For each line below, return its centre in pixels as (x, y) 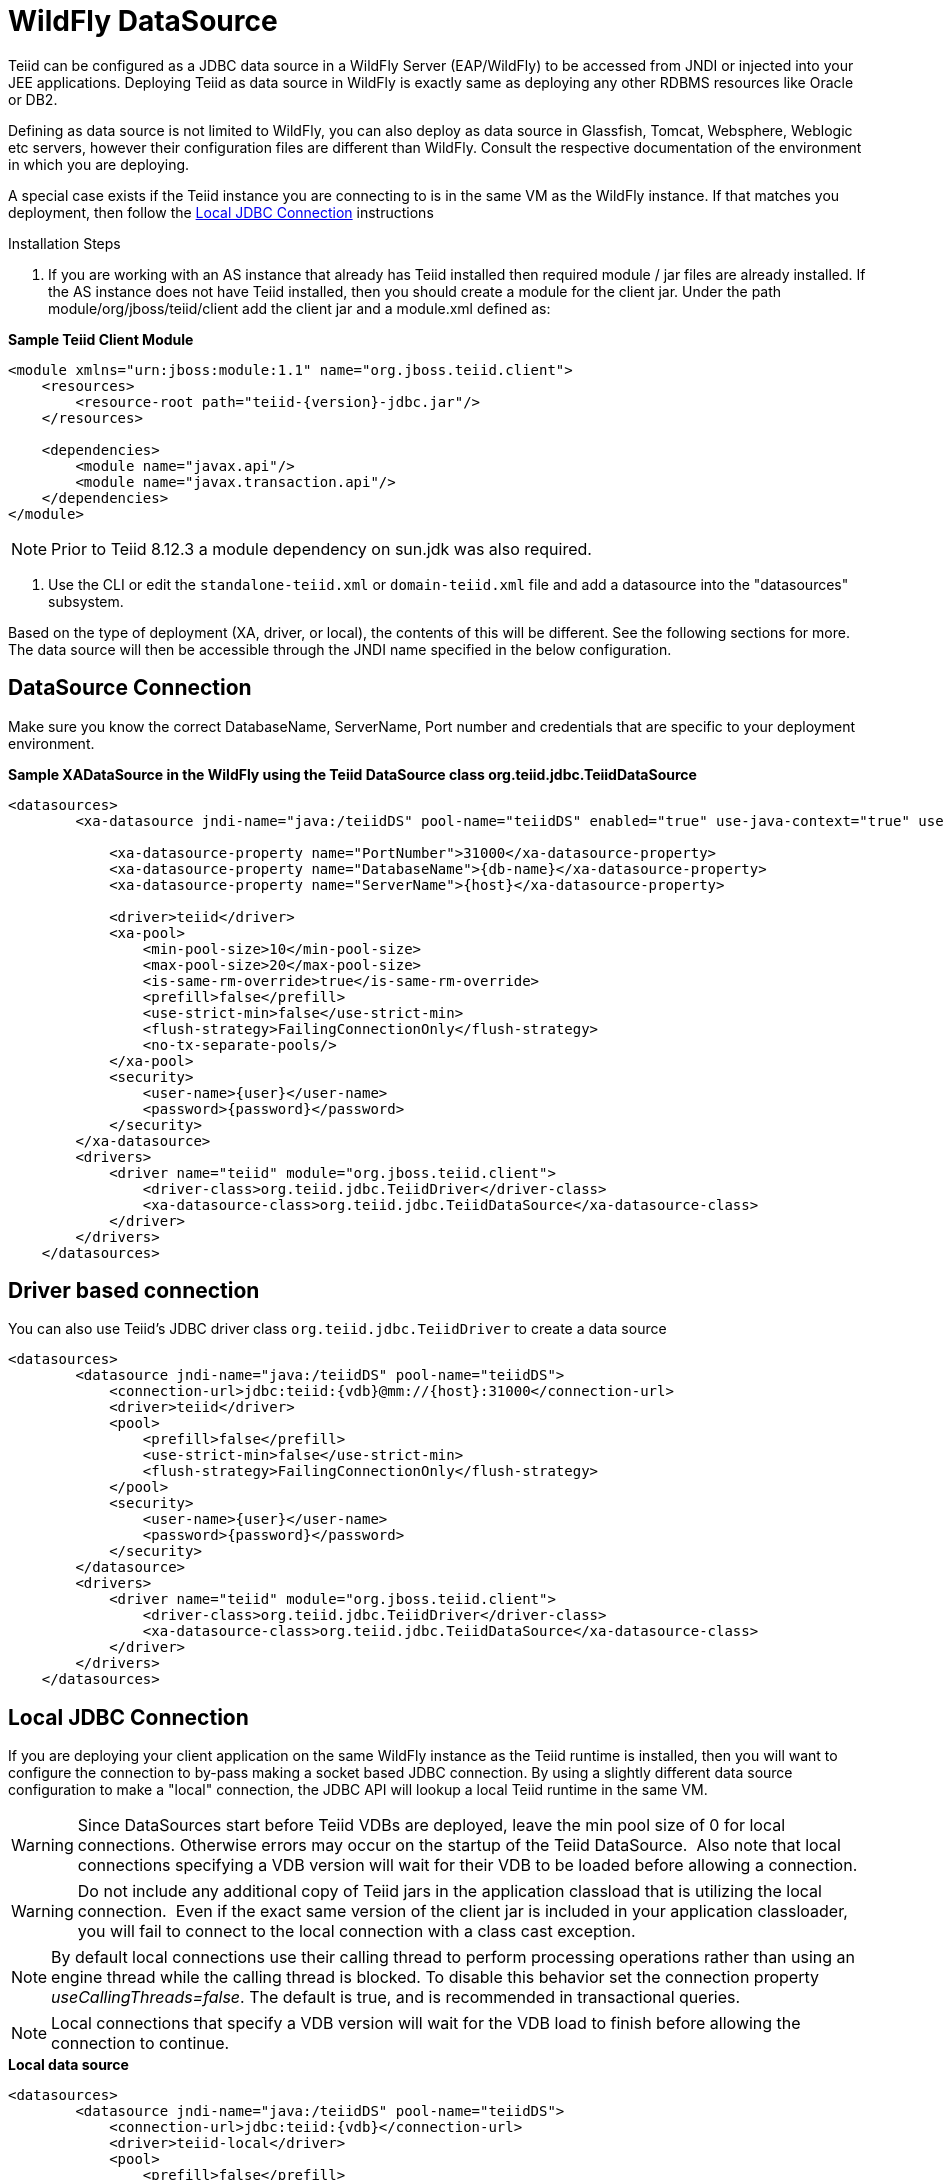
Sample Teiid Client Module (101, 339)
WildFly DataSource (143, 21)
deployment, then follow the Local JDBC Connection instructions (221, 212)
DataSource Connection (130, 688)
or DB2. (33, 99)
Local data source (68, 2065)
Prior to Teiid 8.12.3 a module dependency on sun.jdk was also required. (321, 548)
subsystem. (86, 601)
